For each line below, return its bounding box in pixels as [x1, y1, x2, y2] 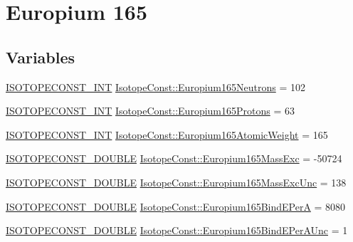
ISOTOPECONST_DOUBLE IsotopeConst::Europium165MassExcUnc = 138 [6, 174, 347, 189]
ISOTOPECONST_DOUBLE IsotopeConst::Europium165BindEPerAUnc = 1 [6, 223, 348, 238]
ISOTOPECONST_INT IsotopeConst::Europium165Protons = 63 [6, 103, 295, 118]
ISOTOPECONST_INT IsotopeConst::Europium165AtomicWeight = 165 [6, 127, 328, 142]
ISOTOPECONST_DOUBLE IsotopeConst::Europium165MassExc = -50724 [6, 151, 342, 166]
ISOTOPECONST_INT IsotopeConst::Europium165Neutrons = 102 [6, 79, 305, 94]
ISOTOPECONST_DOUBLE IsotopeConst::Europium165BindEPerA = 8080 [6, 199, 346, 214]
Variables [6, 46, 75, 68]
